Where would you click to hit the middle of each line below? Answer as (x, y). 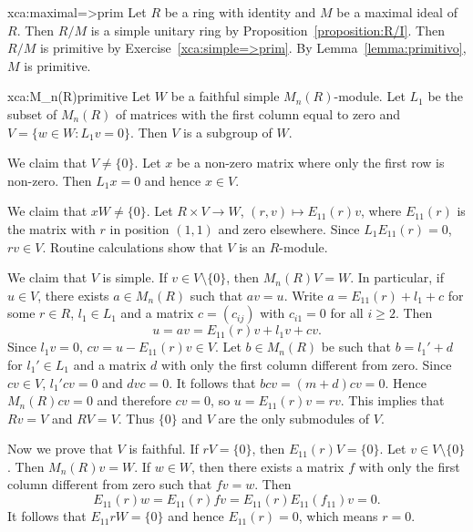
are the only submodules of (294, 418)
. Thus (136, 418)
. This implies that (392, 400)
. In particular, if (397, 277)
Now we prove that (60, 449)
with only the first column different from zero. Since (307, 364)
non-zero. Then (50, 180)
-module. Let (370, 96)
